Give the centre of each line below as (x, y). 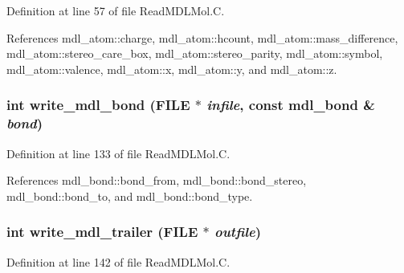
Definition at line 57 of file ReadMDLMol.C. (116, 10)
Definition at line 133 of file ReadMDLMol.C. (118, 153)
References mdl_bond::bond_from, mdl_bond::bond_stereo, (157, 180)
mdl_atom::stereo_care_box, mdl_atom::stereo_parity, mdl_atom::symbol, (195, 53)
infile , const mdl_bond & (291, 105)
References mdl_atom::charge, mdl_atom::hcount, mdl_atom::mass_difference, (202, 37)
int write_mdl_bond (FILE (98, 105)
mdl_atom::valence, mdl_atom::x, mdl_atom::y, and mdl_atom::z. (172, 69)
